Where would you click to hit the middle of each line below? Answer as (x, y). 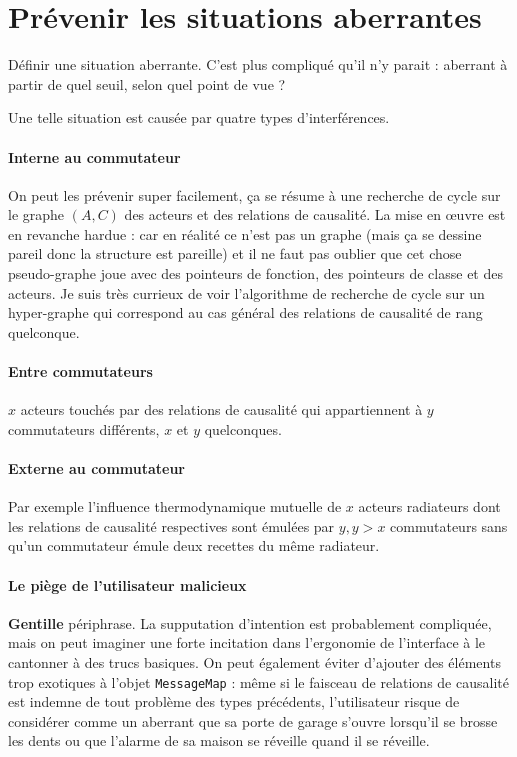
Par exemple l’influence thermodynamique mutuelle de (175, 506)
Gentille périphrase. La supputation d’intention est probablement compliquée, (250, 622)
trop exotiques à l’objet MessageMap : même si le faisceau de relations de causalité (258, 681)
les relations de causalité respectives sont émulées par (171, 525)
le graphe (36, 214)
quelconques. (243, 428)
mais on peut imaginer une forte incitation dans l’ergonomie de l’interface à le (247, 642)
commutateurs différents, (84, 428)
